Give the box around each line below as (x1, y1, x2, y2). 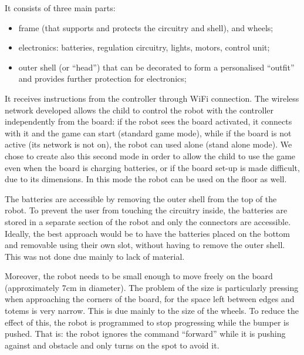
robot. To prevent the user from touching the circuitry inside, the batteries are (5, 204, 288, 216)
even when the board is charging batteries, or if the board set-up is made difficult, (5, 161, 300, 173)
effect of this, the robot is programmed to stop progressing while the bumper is (5, 316, 289, 328)
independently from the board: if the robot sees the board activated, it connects (5, 115, 292, 128)
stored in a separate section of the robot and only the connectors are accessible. (5, 215, 291, 227)
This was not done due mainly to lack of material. (5, 250, 185, 262)
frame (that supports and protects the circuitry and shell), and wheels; (18, 21, 273, 34)
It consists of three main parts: (5, 2, 116, 14)
